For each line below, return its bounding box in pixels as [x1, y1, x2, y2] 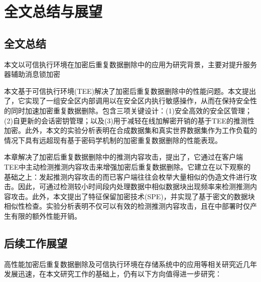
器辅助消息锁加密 [4, 69, 60, 79]
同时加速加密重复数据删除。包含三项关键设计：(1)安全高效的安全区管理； [11, 105, 252, 115]
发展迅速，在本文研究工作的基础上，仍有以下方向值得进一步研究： [4, 268, 222, 279]
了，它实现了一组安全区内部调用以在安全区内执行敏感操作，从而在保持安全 [4, 95, 250, 106]
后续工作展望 [4, 235, 67, 250]
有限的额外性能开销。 [11, 210, 81, 221]
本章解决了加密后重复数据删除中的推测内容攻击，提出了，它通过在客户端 [4, 152, 243, 162]
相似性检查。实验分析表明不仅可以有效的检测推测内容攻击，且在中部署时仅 [4, 201, 250, 211]
